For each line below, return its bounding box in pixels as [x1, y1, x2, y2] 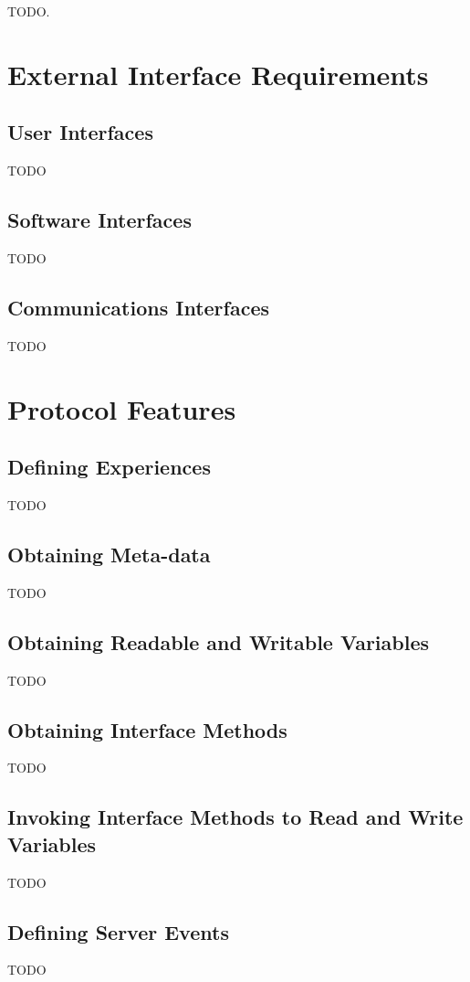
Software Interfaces [7, 206, 192, 234]
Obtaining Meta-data [7, 539, 211, 568]
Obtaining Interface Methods [7, 715, 287, 743]
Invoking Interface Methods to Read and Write [7, 803, 464, 831]
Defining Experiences [7, 453, 211, 481]
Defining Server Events [7, 917, 229, 945]
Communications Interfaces [7, 293, 270, 321]
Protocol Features [7, 390, 236, 427]
